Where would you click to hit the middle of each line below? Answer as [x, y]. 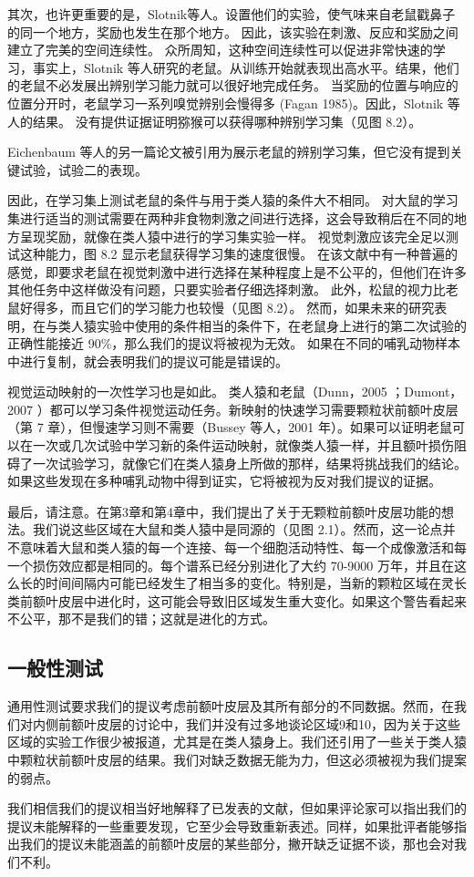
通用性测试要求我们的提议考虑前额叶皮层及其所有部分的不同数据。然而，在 [231, 706]
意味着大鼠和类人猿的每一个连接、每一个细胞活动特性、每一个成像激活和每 [243, 547]
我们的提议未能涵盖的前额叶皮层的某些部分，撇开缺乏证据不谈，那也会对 [237, 844]
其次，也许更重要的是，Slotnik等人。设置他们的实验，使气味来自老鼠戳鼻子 [232, 14]
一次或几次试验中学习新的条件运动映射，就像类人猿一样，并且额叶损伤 [243, 445]
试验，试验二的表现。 [83, 169]
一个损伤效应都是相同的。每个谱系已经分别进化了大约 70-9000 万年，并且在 [231, 565]
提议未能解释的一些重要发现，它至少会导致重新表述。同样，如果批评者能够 [231, 825]
